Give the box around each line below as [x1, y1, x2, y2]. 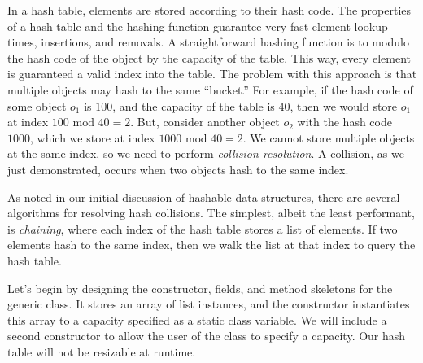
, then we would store [290, 97, 398, 114]
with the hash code [297, 113, 392, 130]
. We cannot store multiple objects [242, 129, 415, 146]
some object [7, 97, 67, 114]
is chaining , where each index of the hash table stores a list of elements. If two [7, 220, 398, 237]
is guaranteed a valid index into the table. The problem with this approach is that [7, 65, 417, 82]
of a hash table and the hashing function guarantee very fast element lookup [7, 17, 388, 34]
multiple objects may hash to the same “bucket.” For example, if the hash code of [7, 81, 413, 98]
